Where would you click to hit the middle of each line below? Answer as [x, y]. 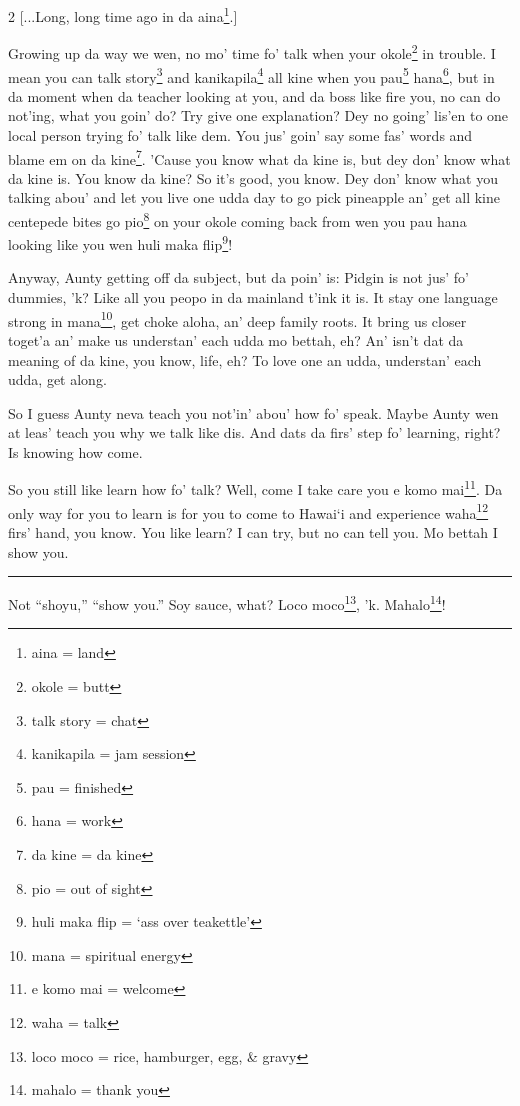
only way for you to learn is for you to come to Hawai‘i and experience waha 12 [248, 511]
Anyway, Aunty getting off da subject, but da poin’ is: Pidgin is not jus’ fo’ [239, 277]
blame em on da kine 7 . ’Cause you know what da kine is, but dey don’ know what [259, 157]
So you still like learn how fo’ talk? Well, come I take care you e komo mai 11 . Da [255, 488]
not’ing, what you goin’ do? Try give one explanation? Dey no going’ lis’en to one [258, 115]
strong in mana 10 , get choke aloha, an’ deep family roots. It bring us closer [237, 319]
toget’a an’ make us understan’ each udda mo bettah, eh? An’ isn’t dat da [236, 339]
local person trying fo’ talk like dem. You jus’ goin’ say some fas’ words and [240, 134]
